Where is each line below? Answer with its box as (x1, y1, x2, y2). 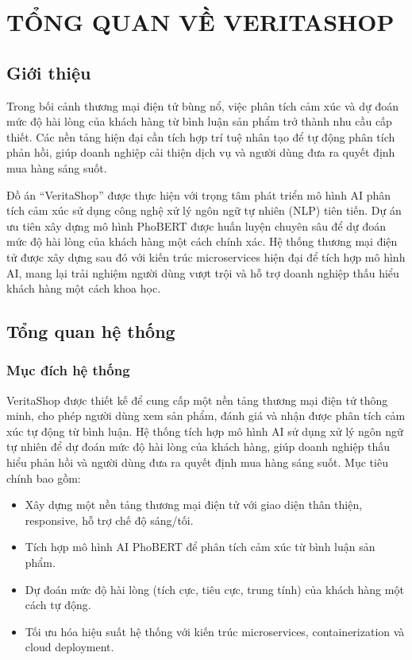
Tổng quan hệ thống (6, 319, 175, 344)
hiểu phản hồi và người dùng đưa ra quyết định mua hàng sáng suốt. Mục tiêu (6, 454, 388, 471)
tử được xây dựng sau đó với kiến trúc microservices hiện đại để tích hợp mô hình (6, 248, 406, 265)
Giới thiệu (6, 60, 91, 84)
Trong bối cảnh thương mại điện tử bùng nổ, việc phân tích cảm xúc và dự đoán (6, 97, 399, 114)
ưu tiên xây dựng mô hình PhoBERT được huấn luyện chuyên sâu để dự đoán (6, 217, 387, 234)
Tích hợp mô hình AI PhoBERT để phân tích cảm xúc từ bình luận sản (25, 538, 375, 555)
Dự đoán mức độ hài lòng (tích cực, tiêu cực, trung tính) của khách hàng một (25, 580, 404, 597)
